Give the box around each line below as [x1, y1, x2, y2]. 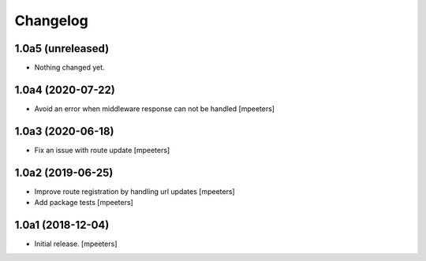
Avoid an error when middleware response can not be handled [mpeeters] [34, 103, 275, 114]
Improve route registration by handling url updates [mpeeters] [34, 186, 236, 196]
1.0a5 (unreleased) [14, 42, 110, 55]
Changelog [14, 12, 88, 29]
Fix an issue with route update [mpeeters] [34, 145, 170, 155]
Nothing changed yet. [34, 63, 106, 73]
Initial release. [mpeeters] [34, 239, 118, 248]
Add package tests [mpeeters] [34, 198, 133, 207]
